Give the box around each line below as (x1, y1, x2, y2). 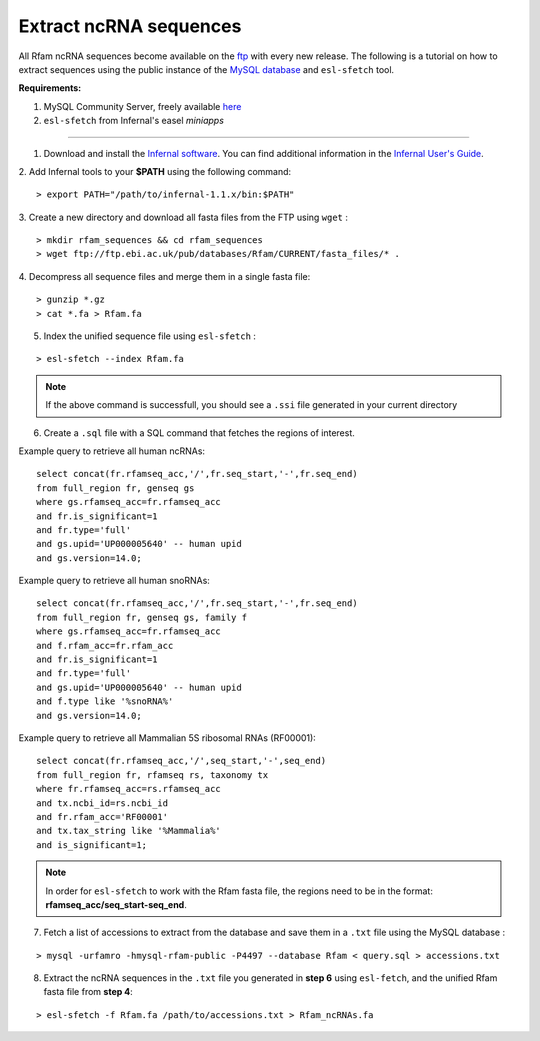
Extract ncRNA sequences (18, 15, 242, 37)
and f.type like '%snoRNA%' (36, 696, 174, 707)
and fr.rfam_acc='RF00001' (36, 811, 169, 822)
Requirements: (18, 82, 82, 94)
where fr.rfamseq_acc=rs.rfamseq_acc (36, 783, 222, 795)
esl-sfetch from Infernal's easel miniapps (43, 115, 225, 127)
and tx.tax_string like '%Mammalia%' (36, 825, 222, 837)
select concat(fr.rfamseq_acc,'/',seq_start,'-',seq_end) (36, 755, 327, 767)
